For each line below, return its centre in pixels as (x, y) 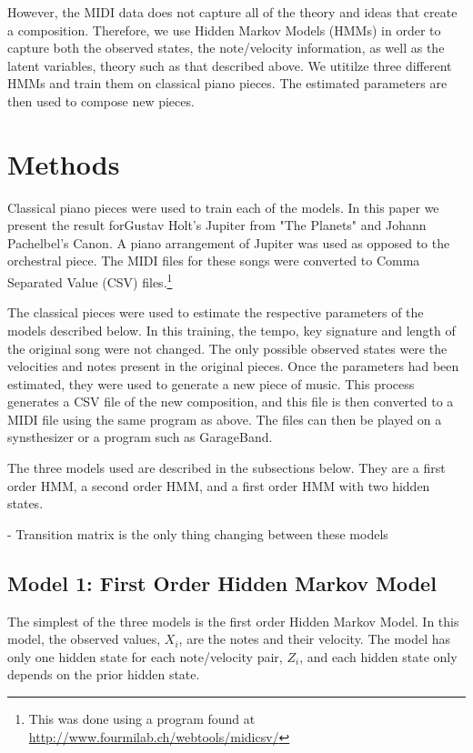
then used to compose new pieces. (101, 100)
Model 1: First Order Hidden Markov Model (222, 582)
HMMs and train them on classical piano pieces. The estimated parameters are (227, 83)
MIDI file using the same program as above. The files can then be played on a (225, 419)
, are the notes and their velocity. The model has (315, 639)
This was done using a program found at (142, 719)
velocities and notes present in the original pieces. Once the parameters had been (233, 366)
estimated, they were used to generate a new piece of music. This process (211, 383)
